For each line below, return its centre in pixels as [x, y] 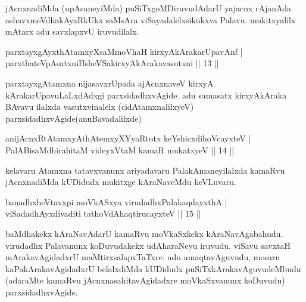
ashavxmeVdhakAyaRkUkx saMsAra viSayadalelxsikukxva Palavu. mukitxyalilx [151, 19]
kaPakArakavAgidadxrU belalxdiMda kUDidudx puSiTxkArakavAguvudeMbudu [153, 268]
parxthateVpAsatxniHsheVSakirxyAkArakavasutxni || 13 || [112, 63]
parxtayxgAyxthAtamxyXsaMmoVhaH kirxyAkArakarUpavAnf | [124, 51]
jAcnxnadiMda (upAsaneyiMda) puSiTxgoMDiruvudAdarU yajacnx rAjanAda [149, 8]
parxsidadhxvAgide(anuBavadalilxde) [74, 118]
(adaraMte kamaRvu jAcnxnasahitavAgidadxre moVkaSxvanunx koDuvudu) [145, 280]
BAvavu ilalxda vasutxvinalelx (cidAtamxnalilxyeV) [100, 107]
